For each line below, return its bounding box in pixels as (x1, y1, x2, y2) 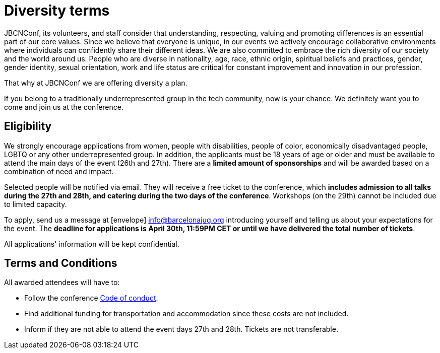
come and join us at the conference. (4, 102, 123, 111)
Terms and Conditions (4, 257, 117, 270)
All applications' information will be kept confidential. (4, 239, 179, 248)
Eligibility (4, 120, 52, 133)
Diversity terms (4, 2, 110, 19)
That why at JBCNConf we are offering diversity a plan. (4, 78, 187, 87)
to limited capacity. (4, 199, 67, 208)
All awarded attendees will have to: (4, 278, 120, 287)
